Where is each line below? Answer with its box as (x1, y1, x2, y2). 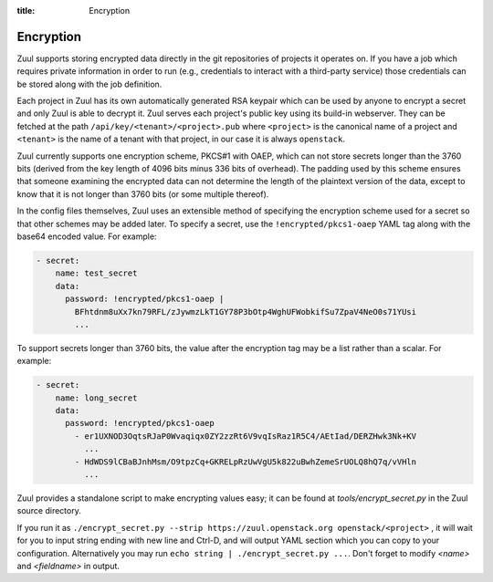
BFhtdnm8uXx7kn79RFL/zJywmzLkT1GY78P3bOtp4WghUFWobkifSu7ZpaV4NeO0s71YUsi (74, 307, 417, 317)
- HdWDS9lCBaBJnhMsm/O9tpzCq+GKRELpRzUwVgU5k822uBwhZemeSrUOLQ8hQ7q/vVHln (74, 456, 417, 467)
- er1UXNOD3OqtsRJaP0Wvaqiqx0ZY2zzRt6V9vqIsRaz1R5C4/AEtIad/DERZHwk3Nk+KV (74, 431, 417, 442)
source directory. (16, 505, 81, 516)
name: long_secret (55, 392, 138, 403)
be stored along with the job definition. (16, 78, 163, 89)
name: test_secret (55, 268, 138, 278)
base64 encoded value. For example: (16, 231, 157, 242)
